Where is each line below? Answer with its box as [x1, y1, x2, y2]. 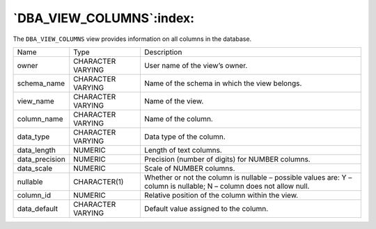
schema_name [17, 78, 65, 88]
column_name [17, 114, 63, 124]
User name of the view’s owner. [143, 60, 248, 70]
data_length [17, 145, 56, 155]
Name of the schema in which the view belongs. [143, 78, 302, 88]
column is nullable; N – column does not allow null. [143, 181, 310, 191]
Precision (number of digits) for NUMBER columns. [143, 154, 311, 164]
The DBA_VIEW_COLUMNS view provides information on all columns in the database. [13, 35, 252, 43]
